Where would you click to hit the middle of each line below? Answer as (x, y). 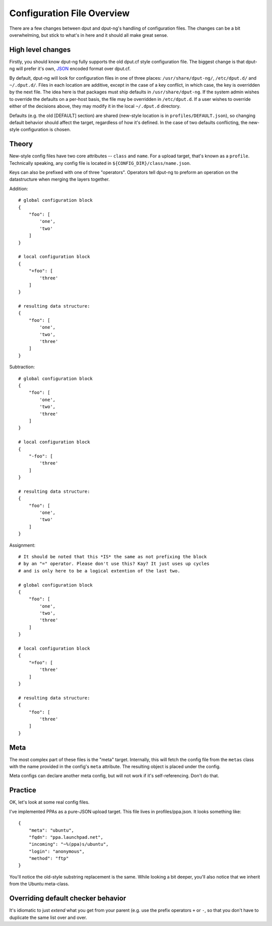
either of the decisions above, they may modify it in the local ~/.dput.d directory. (95, 106)
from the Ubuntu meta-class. (39, 884)
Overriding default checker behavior (68, 899)
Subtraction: (22, 367)
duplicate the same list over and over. (48, 917)
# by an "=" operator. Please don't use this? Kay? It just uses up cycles (114, 564)
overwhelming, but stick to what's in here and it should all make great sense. (89, 35)
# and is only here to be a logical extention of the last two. (99, 571)
